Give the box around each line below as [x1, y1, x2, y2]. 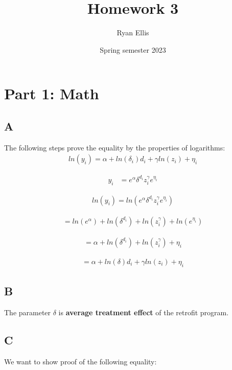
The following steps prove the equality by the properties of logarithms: [4, 142, 225, 153]
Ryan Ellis [117, 27, 149, 38]
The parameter [4, 307, 51, 317]
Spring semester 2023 [100, 44, 166, 55]
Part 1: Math [4, 83, 99, 104]
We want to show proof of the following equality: [4, 356, 157, 366]
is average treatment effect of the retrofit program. [58, 307, 229, 317]
